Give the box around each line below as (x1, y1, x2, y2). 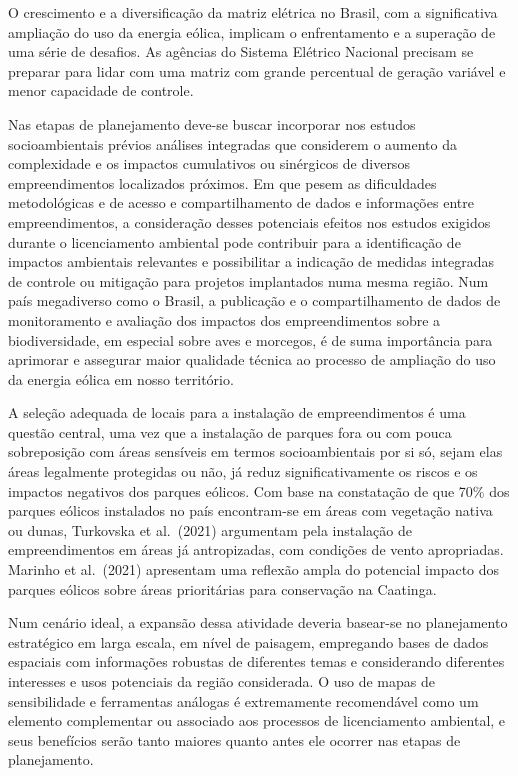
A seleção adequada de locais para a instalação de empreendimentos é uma (8, 402, 466, 423)
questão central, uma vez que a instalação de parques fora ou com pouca (8, 421, 452, 442)
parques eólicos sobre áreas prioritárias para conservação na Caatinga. (8, 578, 437, 599)
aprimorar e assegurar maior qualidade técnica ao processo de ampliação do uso (8, 349, 496, 370)
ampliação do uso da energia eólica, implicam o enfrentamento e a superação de (8, 21, 496, 42)
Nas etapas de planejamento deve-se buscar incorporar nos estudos (8, 113, 416, 134)
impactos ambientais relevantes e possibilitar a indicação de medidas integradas (8, 251, 494, 272)
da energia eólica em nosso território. (8, 368, 234, 389)
